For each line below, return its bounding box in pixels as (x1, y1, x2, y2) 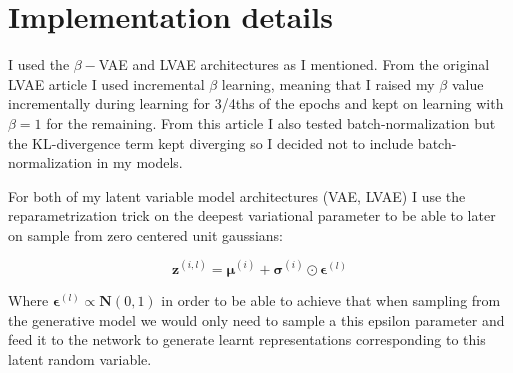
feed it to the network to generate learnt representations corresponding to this (8, 329, 486, 350)
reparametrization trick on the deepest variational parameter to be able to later (8, 205, 496, 226)
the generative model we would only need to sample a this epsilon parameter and (8, 309, 505, 330)
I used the (8, 54, 70, 75)
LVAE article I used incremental (8, 73, 205, 94)
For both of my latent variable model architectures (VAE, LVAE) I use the (8, 185, 466, 206)
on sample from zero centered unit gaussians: (8, 224, 283, 245)
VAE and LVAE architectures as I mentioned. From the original (98, 54, 490, 75)
